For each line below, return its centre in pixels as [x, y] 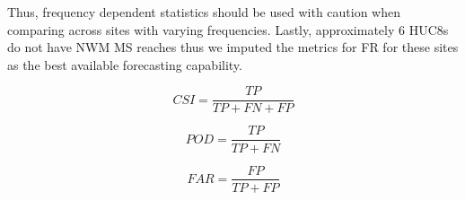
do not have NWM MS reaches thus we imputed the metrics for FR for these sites [233, 47]
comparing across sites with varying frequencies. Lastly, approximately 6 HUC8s [228, 29]
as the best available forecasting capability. [125, 64]
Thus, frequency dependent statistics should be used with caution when [204, 12]
